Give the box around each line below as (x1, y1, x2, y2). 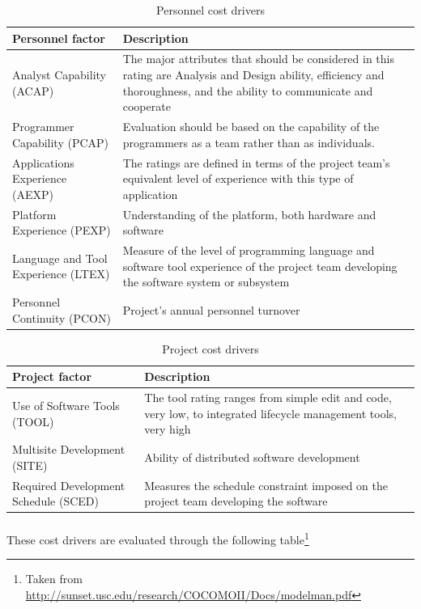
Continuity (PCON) (12, 309, 111, 326)
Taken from (25, 570, 83, 587)
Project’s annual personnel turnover (122, 301, 300, 318)
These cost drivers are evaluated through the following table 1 (6, 528, 309, 548)
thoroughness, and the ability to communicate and (122, 82, 373, 99)
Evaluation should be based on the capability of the (122, 118, 380, 135)
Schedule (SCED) (12, 493, 99, 510)
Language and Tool (12, 249, 108, 266)
